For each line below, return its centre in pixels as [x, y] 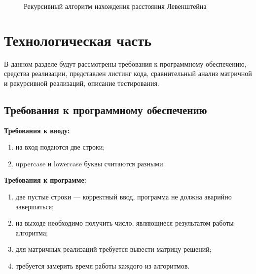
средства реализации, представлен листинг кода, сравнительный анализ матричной [128, 73]
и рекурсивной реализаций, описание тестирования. [82, 83]
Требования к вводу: [37, 130]
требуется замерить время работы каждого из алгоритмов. [103, 266]
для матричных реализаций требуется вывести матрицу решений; [113, 249]
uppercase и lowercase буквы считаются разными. [90, 163]
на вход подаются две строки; [60, 147]
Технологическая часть [78, 40]
